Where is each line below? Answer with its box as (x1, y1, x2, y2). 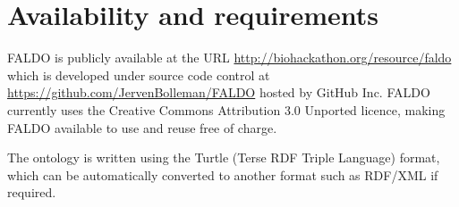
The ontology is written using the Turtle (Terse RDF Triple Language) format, (7, 148, 440, 167)
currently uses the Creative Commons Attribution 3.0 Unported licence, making (7, 100, 446, 119)
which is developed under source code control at (7, 65, 270, 84)
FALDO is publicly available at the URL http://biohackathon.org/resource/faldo (7, 48, 452, 67)
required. (7, 183, 56, 202)
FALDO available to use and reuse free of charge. (7, 118, 277, 137)
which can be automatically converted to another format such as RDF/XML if (7, 165, 438, 184)
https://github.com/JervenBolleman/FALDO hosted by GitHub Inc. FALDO (7, 83, 430, 102)
